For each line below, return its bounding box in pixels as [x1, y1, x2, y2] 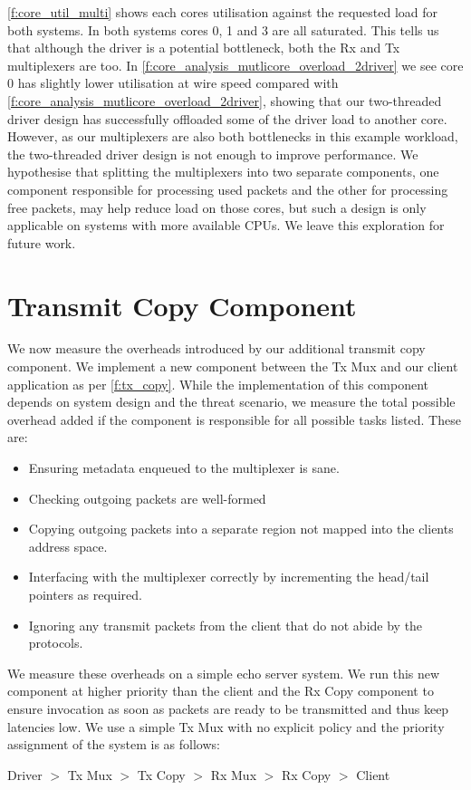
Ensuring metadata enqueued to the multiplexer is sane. [28, 458, 340, 477]
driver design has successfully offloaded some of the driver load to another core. [7, 109, 447, 128]
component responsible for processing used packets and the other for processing [7, 179, 448, 198]
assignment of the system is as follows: [7, 735, 220, 754]
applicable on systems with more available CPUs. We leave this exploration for [7, 216, 445, 235]
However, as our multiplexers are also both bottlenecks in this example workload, [7, 127, 458, 146]
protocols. [28, 633, 83, 652]
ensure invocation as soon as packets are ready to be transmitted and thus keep [7, 698, 449, 718]
